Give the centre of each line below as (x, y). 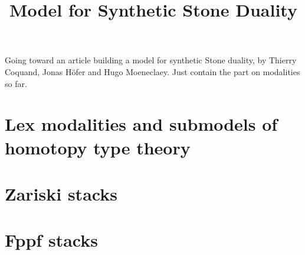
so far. (16, 83)
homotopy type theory (98, 147)
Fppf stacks (51, 240)
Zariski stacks (61, 193)
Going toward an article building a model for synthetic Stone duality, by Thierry (151, 60)
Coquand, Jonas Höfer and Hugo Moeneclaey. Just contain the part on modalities (152, 71)
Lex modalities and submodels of (141, 124)
